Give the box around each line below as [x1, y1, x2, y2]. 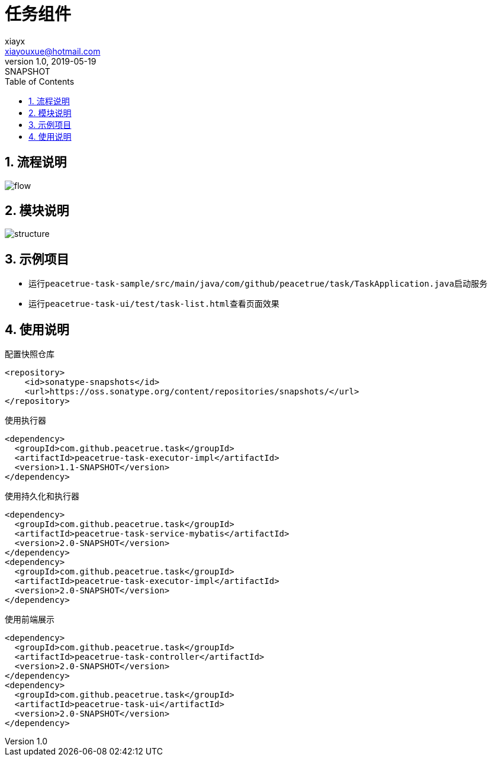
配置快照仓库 [5, 349, 54, 359]
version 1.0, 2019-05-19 [5, 56, 97, 66]
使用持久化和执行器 [5, 491, 79, 502]
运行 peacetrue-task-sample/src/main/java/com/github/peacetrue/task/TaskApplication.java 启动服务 [28, 278, 488, 289]
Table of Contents [5, 76, 75, 86]
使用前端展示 [5, 614, 54, 625]
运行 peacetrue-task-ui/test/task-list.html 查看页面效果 [28, 298, 279, 309]
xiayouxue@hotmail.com [5, 46, 101, 56]
